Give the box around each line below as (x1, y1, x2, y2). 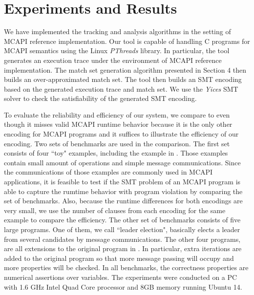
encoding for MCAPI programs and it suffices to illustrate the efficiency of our (4, 129, 239, 139)
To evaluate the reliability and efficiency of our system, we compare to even (4, 109, 230, 119)
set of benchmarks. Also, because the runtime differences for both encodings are (4, 196, 243, 206)
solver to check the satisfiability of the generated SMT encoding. (4, 93, 197, 103)
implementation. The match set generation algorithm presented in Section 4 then (4, 64, 247, 75)
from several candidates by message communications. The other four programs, (4, 234, 241, 244)
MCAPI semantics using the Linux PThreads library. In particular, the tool (4, 45, 230, 56)
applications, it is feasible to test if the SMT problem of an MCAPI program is (4, 177, 241, 187)
